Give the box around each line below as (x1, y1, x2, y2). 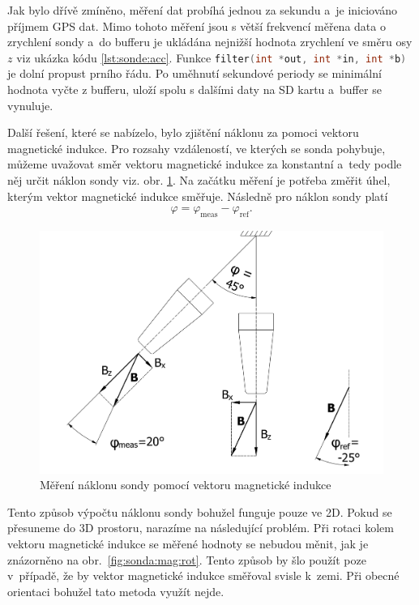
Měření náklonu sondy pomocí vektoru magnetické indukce (40, 476, 331, 493)
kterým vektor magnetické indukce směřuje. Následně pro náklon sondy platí (7, 187, 388, 204)
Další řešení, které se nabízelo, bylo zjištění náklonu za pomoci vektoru (7, 124, 359, 141)
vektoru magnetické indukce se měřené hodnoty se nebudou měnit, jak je (7, 535, 369, 552)
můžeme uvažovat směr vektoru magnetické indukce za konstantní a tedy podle (7, 156, 402, 173)
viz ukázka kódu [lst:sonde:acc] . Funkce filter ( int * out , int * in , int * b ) (16, 49, 407, 66)
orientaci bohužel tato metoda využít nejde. (7, 582, 224, 599)
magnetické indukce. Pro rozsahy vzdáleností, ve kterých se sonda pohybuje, (7, 139, 386, 156)
